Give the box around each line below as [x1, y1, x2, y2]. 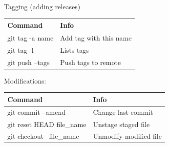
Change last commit [93, 106, 153, 117]
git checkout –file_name [7, 131, 79, 141]
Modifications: [4, 75, 46, 85]
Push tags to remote [60, 57, 121, 67]
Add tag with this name [60, 32, 132, 42]
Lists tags [60, 44, 89, 55]
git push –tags [7, 57, 50, 67]
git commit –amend [7, 106, 65, 117]
